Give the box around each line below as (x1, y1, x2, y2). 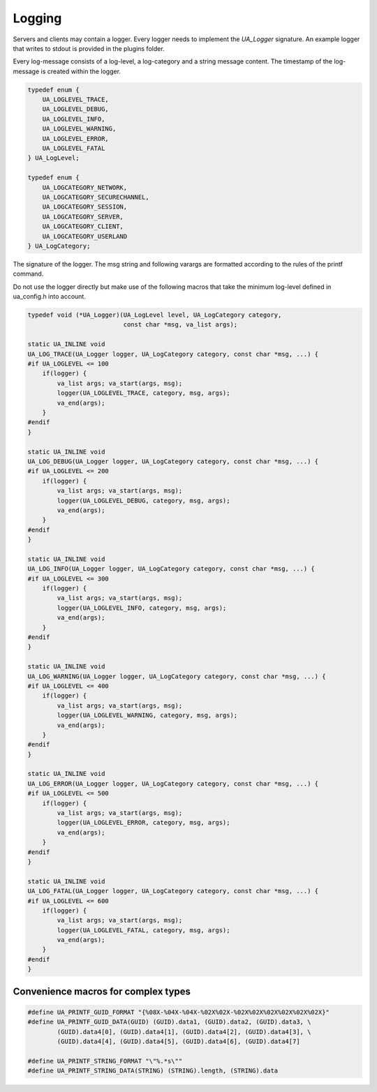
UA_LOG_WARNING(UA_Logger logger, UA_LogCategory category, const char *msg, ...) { (27, 672, 326, 680)
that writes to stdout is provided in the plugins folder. (13, 44, 165, 52)
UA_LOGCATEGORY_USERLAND (42, 232, 128, 240)
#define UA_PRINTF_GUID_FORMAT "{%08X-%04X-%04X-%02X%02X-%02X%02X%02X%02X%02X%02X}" (27, 1008, 330, 1016)
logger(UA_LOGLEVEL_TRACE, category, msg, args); (57, 389, 230, 397)
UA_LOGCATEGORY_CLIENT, (42, 223, 124, 230)
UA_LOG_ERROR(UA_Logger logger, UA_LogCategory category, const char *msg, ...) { (27, 779, 319, 788)
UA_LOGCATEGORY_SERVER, (42, 213, 124, 220)
